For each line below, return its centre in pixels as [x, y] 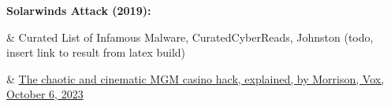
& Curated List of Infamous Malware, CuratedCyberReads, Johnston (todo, [190, 37]
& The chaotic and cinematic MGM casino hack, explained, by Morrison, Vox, [195, 78]
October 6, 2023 [45, 94]
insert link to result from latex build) [96, 52]
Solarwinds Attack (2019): [79, 10]
